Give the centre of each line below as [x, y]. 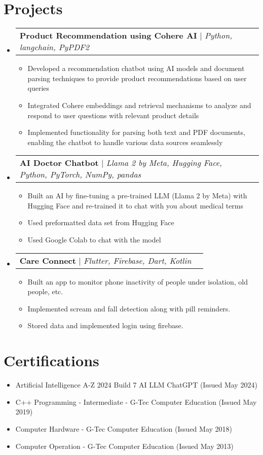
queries [39, 88]
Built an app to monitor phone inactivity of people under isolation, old [138, 281]
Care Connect [48, 260]
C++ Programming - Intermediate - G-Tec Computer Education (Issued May [136, 401]
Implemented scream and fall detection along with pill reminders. [129, 308]
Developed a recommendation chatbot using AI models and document [136, 68]
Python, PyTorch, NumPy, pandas [80, 174]
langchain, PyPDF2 [54, 47]
